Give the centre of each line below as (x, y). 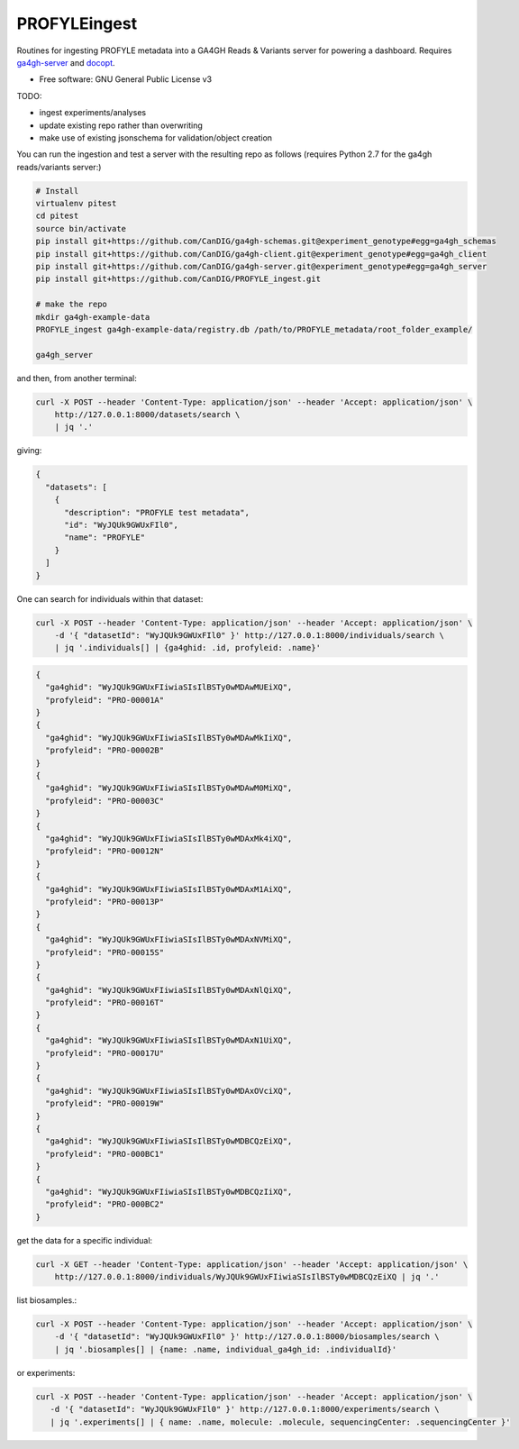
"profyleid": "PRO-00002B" (105, 751)
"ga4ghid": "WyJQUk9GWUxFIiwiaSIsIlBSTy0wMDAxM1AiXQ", (169, 889)
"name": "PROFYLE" (105, 538)
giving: (29, 451)
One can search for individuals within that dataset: (110, 598)
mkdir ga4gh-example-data (93, 317)
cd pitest (57, 216)
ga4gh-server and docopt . (66, 62)
